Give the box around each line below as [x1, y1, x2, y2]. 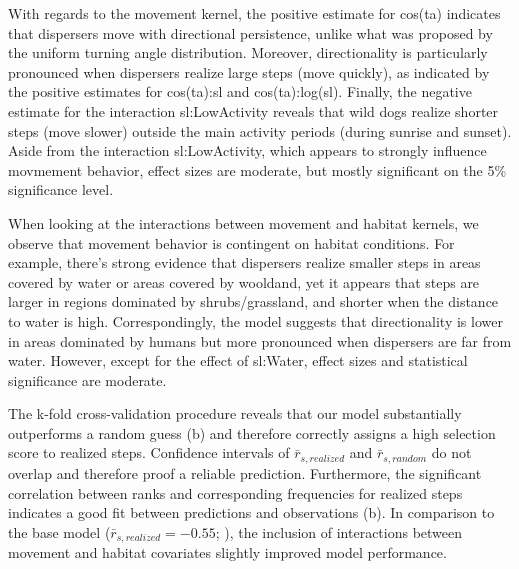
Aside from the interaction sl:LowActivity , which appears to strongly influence [8, 140, 487, 161]
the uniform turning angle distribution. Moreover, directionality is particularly [8, 42, 488, 63]
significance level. [8, 179, 114, 200]
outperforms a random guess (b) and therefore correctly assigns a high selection [8, 422, 496, 443]
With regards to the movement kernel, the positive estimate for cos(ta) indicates [8, 3, 501, 23]
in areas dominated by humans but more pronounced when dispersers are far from [8, 330, 512, 351]
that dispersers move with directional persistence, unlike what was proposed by [8, 22, 493, 43]
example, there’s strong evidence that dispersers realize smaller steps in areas [8, 252, 481, 273]
